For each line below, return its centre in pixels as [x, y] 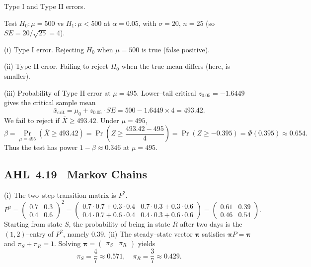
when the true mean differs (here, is [176, 66]
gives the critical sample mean [50, 102]
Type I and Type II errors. [45, 6]
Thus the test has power [41, 147]
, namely [76, 233]
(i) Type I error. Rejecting [44, 49]
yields [147, 243]
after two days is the [211, 224]
